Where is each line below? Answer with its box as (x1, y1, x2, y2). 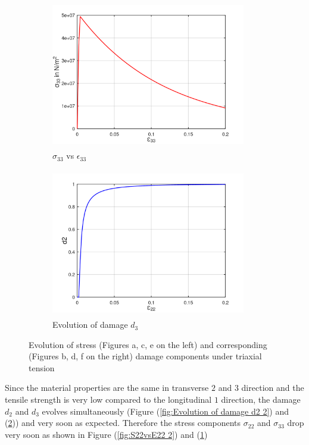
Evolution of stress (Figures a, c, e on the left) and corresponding (29, 338, 267, 350)
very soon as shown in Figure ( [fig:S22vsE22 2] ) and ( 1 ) (5, 428, 208, 440)
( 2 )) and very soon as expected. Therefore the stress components (5, 416, 241, 429)
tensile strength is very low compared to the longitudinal (5, 393, 212, 406)
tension (29, 361, 55, 374)
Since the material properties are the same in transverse (5, 381, 209, 394)
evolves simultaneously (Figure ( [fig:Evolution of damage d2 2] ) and (42, 405, 289, 417)
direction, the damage (221, 393, 301, 406)
